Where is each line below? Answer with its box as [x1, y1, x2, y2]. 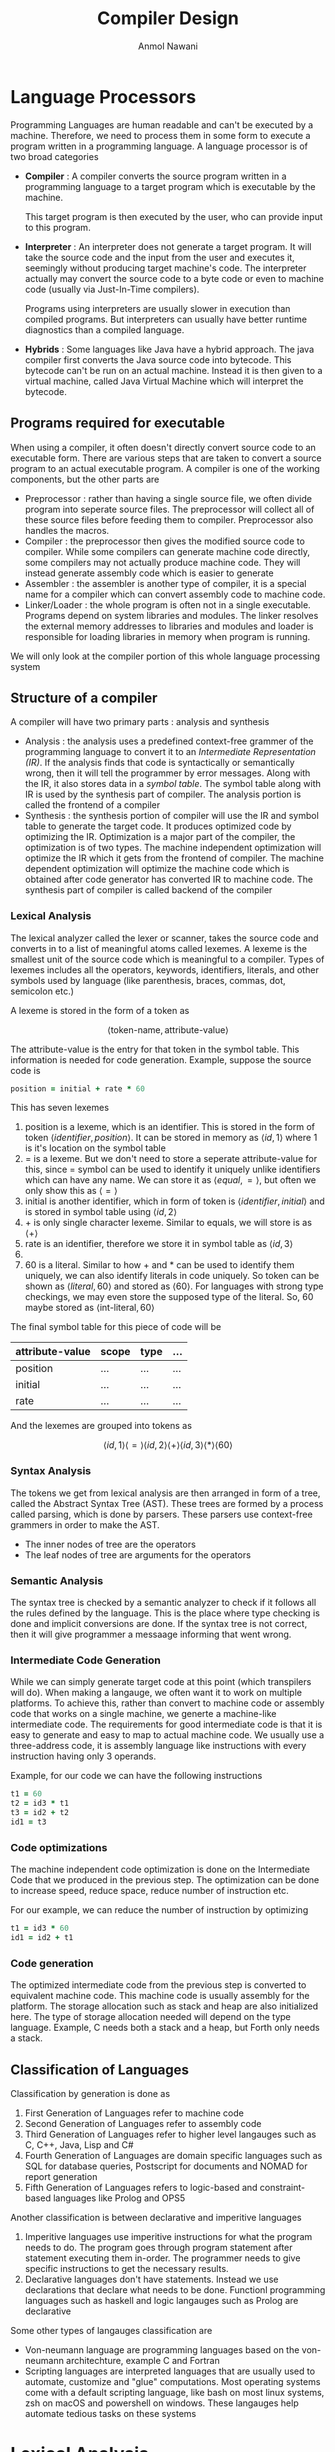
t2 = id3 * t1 [10, 1798, 70, 1809]
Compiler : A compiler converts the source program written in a [24, 170, 287, 182]
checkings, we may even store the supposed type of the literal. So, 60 [24, 1291, 314, 1303]
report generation [24, 2171, 98, 2183]
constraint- [259, 2182, 306, 2194]
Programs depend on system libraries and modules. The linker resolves [24, 609, 319, 621]
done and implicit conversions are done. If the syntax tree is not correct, [10, 1618, 308, 1630]
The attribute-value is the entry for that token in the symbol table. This [10, 1043, 300, 1055]
